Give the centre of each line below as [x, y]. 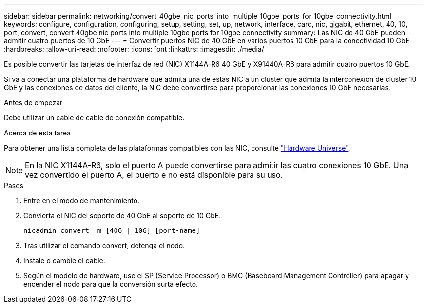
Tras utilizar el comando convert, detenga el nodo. [104, 245]
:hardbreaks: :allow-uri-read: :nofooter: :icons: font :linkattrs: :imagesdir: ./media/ [134, 49]
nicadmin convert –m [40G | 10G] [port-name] [112, 230]
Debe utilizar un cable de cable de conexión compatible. [94, 118]
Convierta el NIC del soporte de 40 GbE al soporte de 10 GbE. [122, 216]
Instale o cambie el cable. [64, 260]
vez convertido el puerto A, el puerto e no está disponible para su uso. [154, 175]
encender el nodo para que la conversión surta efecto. [111, 284]
